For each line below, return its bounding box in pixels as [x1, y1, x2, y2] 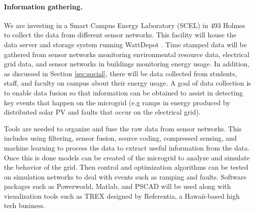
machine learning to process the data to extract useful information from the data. [4, 142, 250, 152]
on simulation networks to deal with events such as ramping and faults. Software [4, 171, 247, 182]
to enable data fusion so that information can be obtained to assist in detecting [4, 87, 243, 97]
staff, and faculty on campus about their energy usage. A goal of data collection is [4, 78, 251, 88]
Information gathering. [4, 1, 83, 11]
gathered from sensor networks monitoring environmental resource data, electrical [4, 49, 250, 59]
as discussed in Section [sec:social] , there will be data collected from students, [4, 68, 237, 78]
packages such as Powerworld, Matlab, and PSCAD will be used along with [4, 181, 231, 191]
